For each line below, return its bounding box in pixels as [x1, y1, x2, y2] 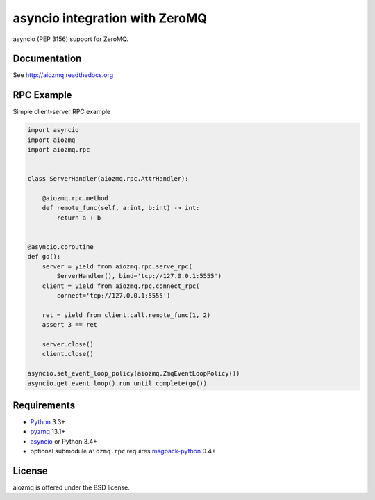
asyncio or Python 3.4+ [30, 437, 97, 445]
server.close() [42, 340, 94, 348]
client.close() [42, 350, 94, 358]
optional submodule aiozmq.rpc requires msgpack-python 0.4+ [30, 447, 217, 455]
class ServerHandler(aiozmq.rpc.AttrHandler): [27, 175, 189, 183]
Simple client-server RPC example [12, 108, 111, 116]
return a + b [56, 213, 101, 222]
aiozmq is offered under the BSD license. [12, 483, 130, 492]
